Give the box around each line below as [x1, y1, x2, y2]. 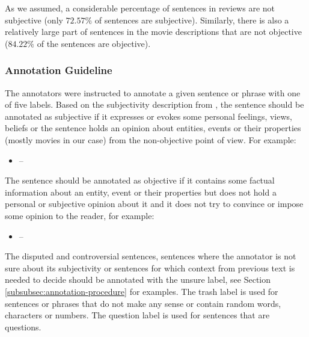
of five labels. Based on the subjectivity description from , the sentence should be [5, 98, 304, 111]
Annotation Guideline [5, 63, 112, 78]
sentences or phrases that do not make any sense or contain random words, [5, 297, 281, 309]
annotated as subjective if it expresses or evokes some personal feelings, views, [5, 110, 292, 122]
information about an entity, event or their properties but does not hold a [5, 185, 277, 198]
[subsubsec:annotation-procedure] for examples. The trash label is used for [5, 285, 278, 297]
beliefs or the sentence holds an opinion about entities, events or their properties [5, 122, 301, 134]
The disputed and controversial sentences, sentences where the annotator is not [5, 250, 296, 262]
